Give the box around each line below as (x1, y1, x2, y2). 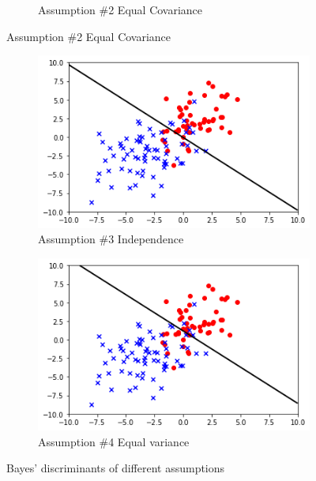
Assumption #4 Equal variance (38, 433, 190, 449)
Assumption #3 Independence (38, 231, 184, 247)
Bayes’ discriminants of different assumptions (6, 460, 225, 476)
